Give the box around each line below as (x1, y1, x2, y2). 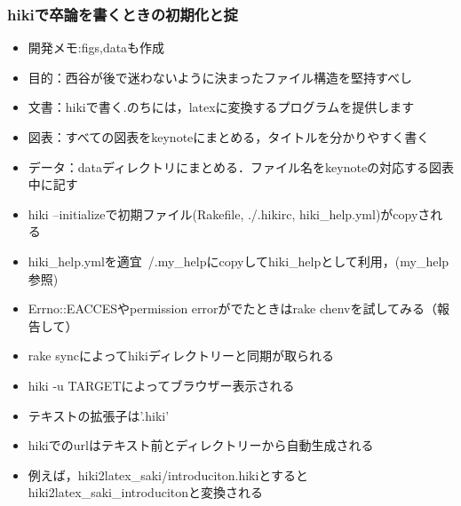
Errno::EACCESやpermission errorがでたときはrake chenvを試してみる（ (28, 299, 438, 318)
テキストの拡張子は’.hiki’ (28, 406, 170, 424)
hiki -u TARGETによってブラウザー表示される (28, 376, 295, 394)
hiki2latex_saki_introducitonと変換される (28, 483, 264, 502)
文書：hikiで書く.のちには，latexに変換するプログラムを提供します (28, 98, 415, 116)
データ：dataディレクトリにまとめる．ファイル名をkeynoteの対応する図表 (28, 157, 455, 176)
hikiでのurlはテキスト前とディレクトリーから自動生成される (28, 436, 374, 455)
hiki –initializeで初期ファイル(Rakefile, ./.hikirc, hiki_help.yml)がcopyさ (28, 204, 431, 223)
